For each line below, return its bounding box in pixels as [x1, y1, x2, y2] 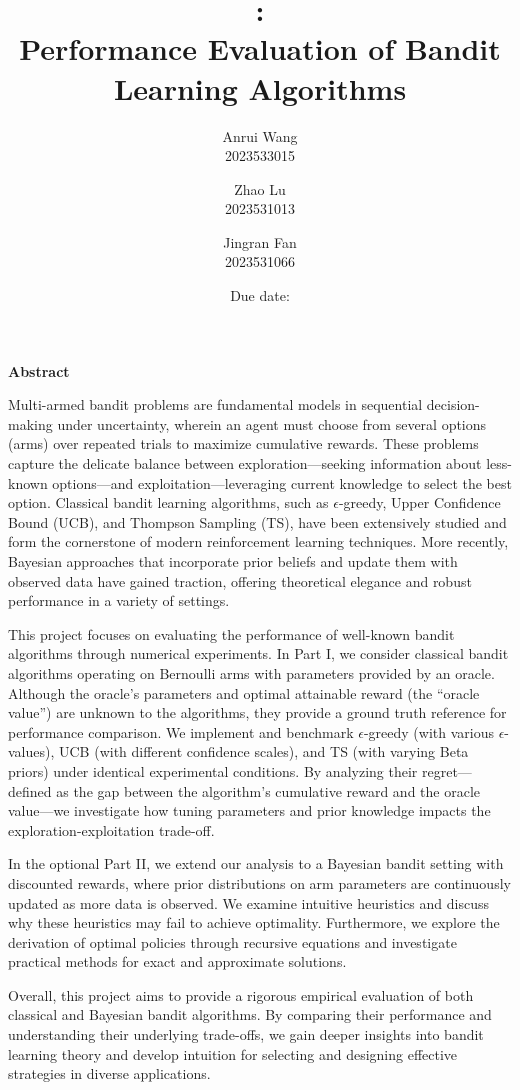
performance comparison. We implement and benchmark [8, 721, 354, 742]
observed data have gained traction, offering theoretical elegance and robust [8, 570, 472, 591]
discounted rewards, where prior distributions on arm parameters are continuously [8, 872, 511, 893]
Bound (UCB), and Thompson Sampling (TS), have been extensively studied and [8, 511, 507, 532]
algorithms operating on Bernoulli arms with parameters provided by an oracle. [8, 662, 495, 683]
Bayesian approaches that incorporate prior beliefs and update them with [8, 551, 458, 571]
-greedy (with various [363, 721, 494, 742]
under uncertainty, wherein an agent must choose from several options [57, 413, 487, 434]
